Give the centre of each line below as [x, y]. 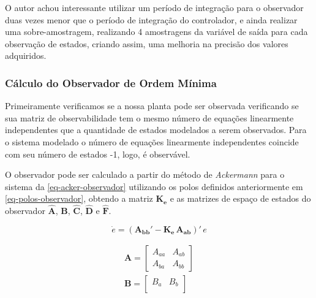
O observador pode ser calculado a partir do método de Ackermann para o [145, 174]
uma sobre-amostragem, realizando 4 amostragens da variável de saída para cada [156, 32]
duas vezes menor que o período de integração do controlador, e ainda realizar [151, 19]
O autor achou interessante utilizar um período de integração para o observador [154, 7]
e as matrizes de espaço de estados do [240, 198]
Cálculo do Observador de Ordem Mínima [111, 82]
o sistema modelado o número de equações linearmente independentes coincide [152, 141]
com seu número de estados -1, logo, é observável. [98, 154]
